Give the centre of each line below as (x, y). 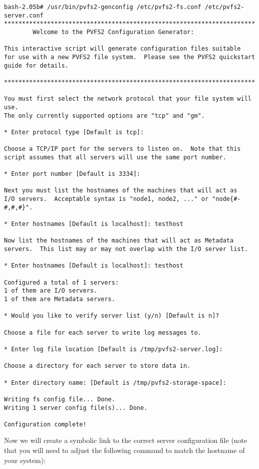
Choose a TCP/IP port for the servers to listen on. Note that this (122, 149)
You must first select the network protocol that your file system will (128, 99)
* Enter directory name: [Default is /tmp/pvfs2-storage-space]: (115, 383)
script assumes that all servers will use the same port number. (115, 157)
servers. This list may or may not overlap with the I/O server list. (126, 249)
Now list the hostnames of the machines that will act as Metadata (119, 241)
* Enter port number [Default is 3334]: (72, 174)
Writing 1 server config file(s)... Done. (76, 408)
